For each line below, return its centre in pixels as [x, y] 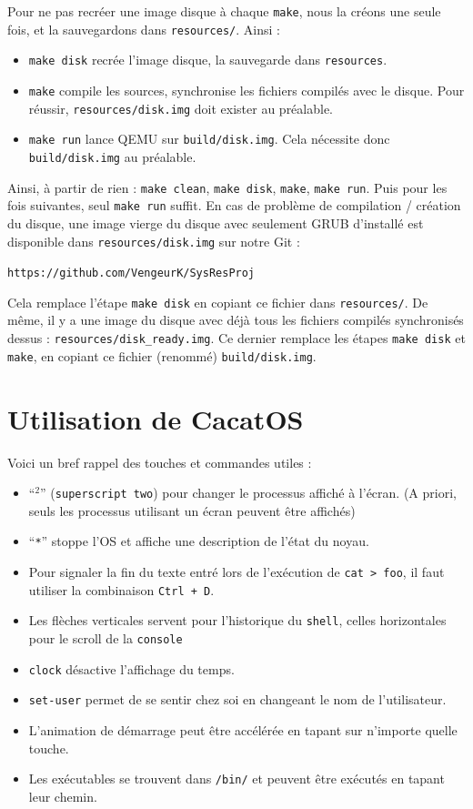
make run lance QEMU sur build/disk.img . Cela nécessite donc [209, 139]
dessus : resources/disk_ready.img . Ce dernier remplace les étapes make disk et [236, 338]
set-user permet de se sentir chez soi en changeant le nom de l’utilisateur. [237, 699]
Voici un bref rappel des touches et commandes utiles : [160, 462]
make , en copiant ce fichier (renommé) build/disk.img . [162, 355]
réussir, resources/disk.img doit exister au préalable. [181, 108]
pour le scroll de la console [106, 637]
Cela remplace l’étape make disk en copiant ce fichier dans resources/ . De [218, 302]
